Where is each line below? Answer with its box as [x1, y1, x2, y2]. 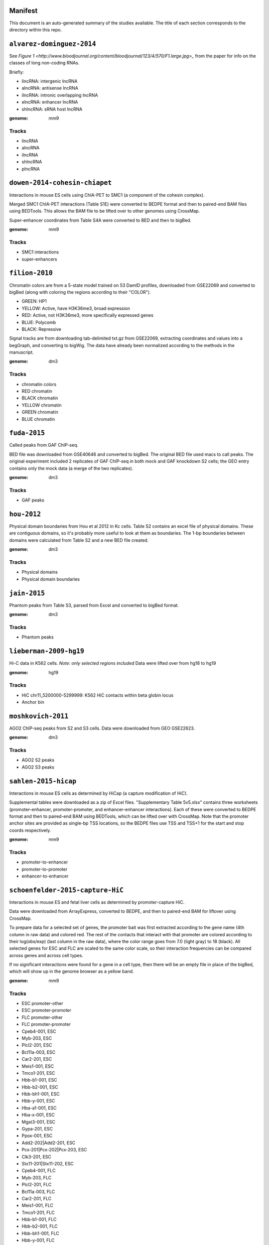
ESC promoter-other [21, 1000, 63, 1006]
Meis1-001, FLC [21, 1203, 54, 1209]
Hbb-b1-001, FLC [21, 1217, 57, 1223]
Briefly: [9, 69, 24, 75]
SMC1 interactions [21, 249, 59, 255]
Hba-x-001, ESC [21, 1112, 55, 1118]
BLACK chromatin [21, 395, 58, 401]
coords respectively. [9, 827, 51, 833]
